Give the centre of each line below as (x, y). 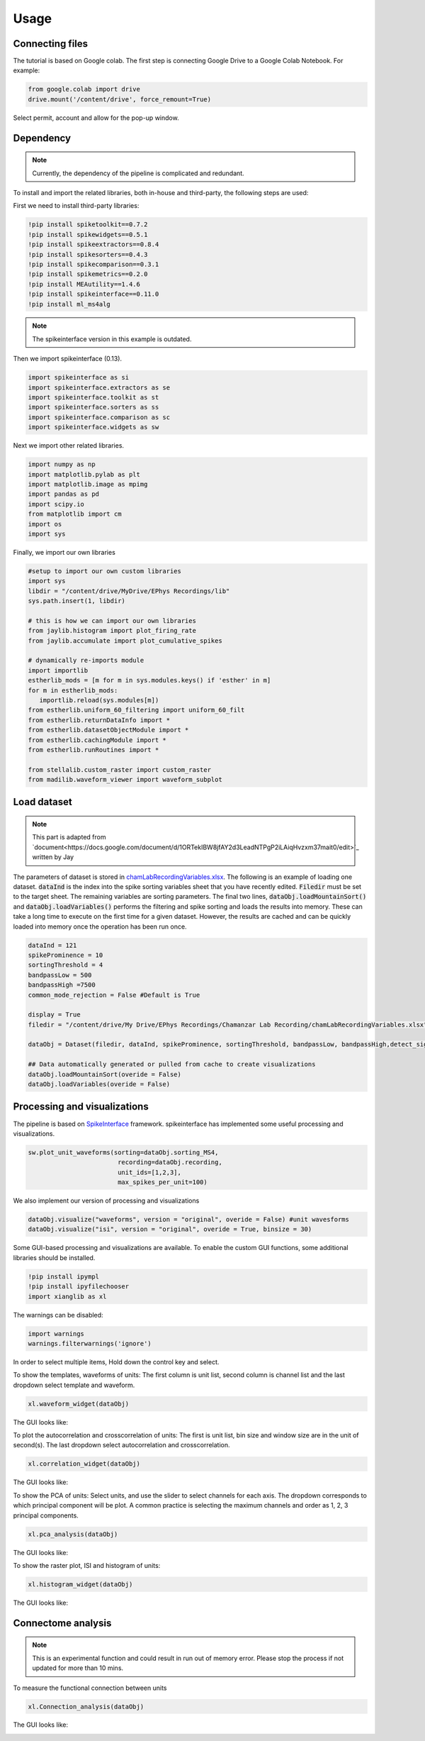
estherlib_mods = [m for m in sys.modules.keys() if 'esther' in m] (149, 680)
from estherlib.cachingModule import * (97, 740)
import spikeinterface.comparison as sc (99, 417)
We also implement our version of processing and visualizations (106, 1201)
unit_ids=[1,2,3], (149, 1172)
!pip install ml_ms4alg (69, 304)
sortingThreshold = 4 (66, 965)
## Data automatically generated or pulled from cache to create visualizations (172, 1065)
